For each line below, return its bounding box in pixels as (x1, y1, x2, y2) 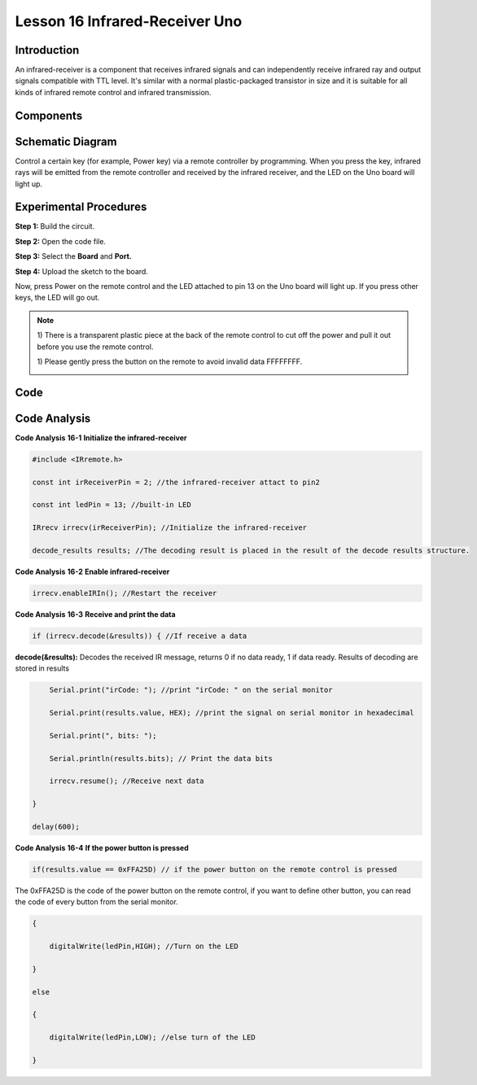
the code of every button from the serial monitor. (15, 897, 178, 907)
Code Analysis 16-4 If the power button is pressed (15, 842, 189, 852)
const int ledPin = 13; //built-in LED (32, 501, 191, 510)
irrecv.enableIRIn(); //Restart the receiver (32, 588, 217, 597)
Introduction (15, 43, 80, 57)
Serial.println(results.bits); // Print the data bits (49, 754, 273, 763)
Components (15, 108, 83, 122)
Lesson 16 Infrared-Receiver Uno (15, 12, 243, 30)
